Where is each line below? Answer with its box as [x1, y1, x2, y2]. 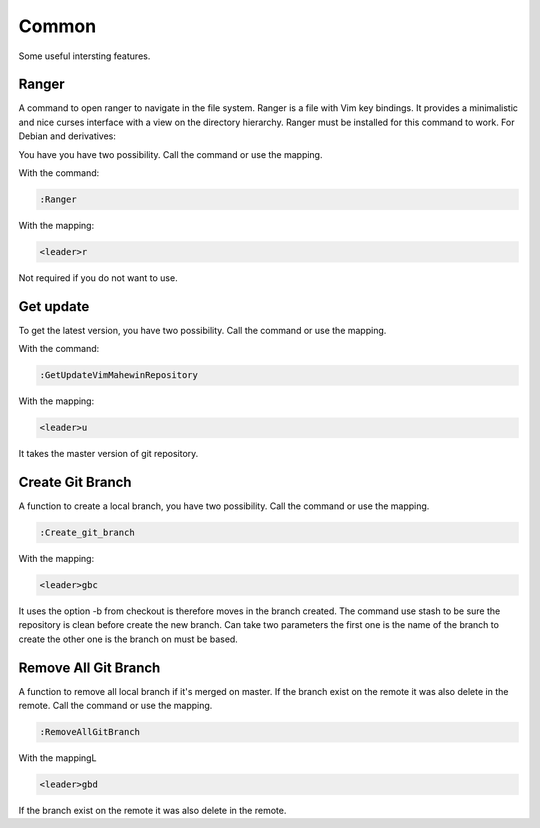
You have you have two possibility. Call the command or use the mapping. [18, 148, 323, 160]
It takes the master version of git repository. [18, 448, 199, 460]
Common [18, 15, 97, 37]
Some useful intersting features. [18, 50, 151, 62]
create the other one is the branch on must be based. [18, 633, 239, 645]
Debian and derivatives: [18, 130, 117, 142]
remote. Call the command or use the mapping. [18, 700, 213, 712]
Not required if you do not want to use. [18, 271, 179, 284]
